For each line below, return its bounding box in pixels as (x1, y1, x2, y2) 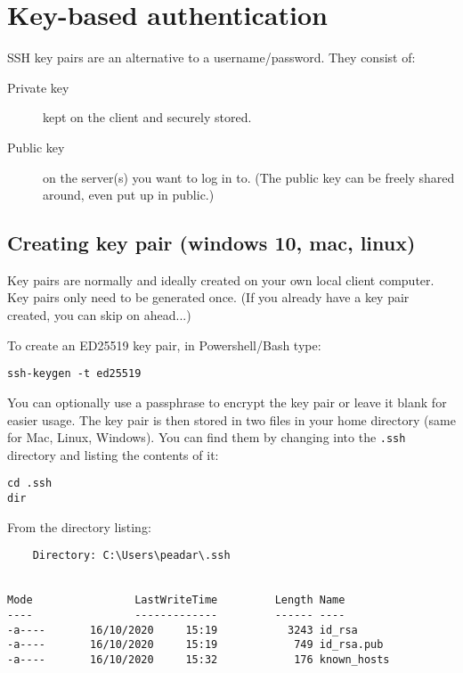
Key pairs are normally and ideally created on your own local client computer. (7, 270, 435, 289)
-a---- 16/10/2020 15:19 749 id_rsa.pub (7, 638, 384, 652)
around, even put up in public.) (43, 185, 215, 204)
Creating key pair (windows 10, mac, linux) (7, 229, 416, 257)
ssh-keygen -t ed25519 (7, 367, 142, 381)
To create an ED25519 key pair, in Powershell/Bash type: (7, 335, 321, 354)
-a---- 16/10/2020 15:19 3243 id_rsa (7, 623, 358, 636)
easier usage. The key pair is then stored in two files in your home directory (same (7, 410, 456, 429)
